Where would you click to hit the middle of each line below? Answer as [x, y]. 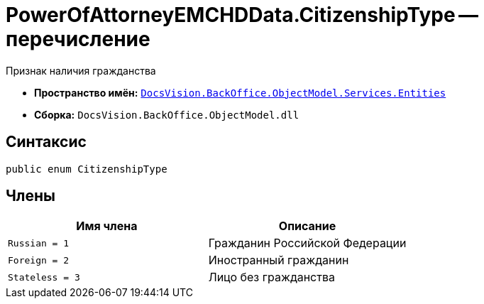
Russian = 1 [39, 243]
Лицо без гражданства [271, 277]
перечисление [78, 39]
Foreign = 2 [39, 260]
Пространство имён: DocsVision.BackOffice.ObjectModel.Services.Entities [240, 92]
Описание [307, 226]
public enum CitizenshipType [87, 169]
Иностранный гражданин [279, 260]
